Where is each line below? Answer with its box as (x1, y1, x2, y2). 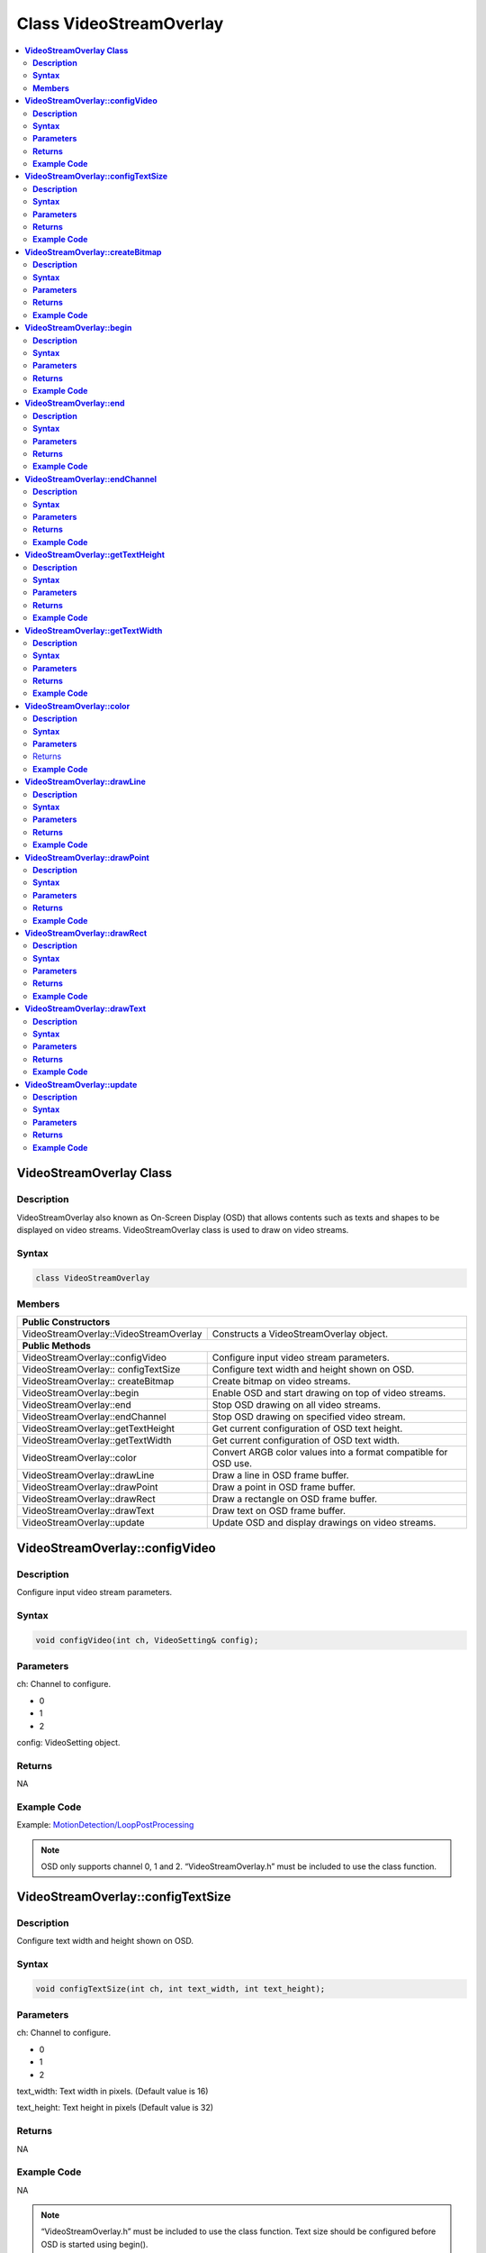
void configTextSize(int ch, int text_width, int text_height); (35, 1984, 326, 1993)
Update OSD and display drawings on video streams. (211, 1517, 436, 1529)
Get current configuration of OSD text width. (211, 1434, 400, 1446)
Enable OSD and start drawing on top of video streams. (211, 1387, 446, 1400)
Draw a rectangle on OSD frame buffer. (211, 1492, 378, 1505)
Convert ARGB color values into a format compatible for (211, 1446, 448, 1459)
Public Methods (22, 1339, 92, 1352)
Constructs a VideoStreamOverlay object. (211, 1327, 389, 1340)
